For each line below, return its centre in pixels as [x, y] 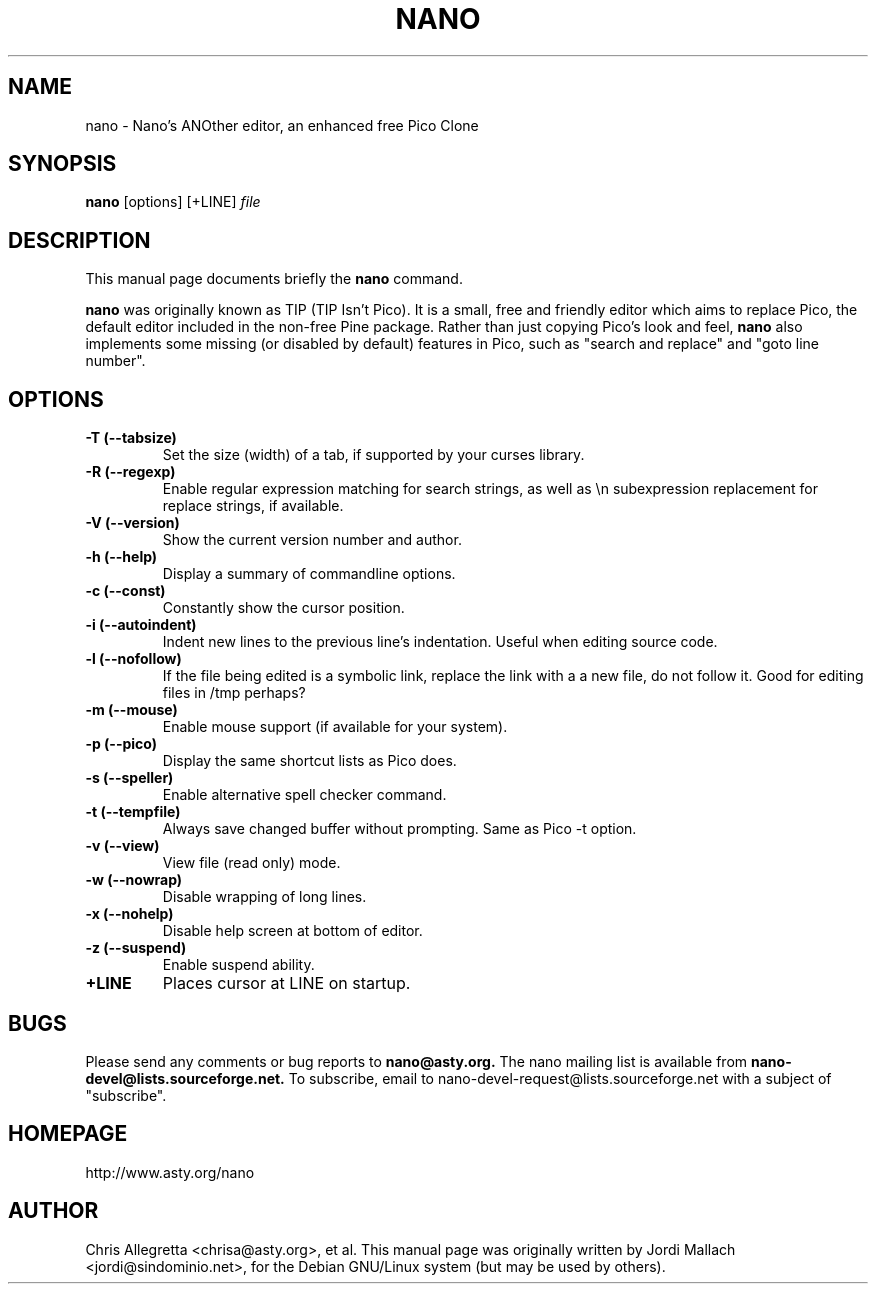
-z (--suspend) [136, 948]
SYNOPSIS [62, 164]
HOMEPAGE [68, 1134]
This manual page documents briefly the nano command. [274, 279]
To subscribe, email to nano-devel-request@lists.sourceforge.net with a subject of [560, 1078]
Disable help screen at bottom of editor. [292, 931]
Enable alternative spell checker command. [304, 795]
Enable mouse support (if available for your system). [335, 727]
